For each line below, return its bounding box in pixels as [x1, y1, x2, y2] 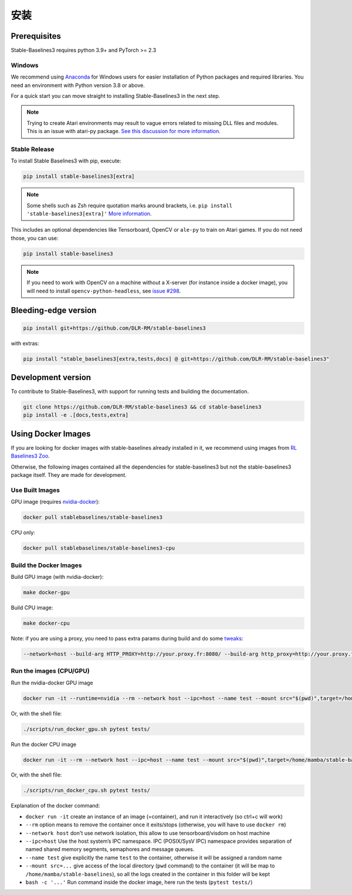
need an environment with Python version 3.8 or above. [11, 82, 145, 89]
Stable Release [11, 145, 55, 153]
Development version [11, 372, 91, 382]
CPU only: [11, 529, 35, 536]
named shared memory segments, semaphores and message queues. [25, 846, 195, 853]
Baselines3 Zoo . [11, 452, 50, 460]
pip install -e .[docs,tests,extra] [23, 412, 129, 419]
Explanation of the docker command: [11, 802, 100, 809]
